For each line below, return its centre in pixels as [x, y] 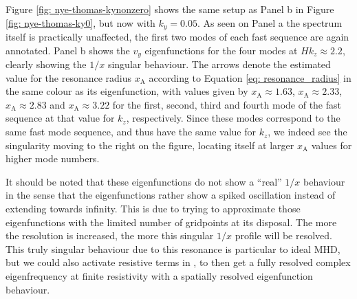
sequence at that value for [60, 118]
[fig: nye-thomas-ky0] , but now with [80, 22]
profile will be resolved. [283, 235]
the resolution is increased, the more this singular [110, 235]
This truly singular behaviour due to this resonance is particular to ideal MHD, [173, 248]
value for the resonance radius [69, 77]
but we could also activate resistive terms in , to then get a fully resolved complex [178, 262]
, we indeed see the [307, 132]
